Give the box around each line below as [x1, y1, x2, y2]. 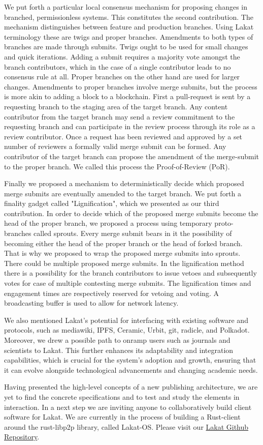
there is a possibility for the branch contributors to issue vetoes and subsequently [4, 268, 257, 278]
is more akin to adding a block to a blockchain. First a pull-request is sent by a [4, 91, 251, 102]
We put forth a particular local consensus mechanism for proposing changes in [4, 2, 248, 12]
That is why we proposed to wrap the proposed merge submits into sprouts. [4, 248, 241, 258]
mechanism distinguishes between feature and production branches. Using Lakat [4, 21, 254, 32]
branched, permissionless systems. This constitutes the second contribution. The [4, 11, 253, 22]
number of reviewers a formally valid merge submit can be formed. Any [4, 141, 226, 152]
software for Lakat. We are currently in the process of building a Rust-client [4, 411, 241, 422]
